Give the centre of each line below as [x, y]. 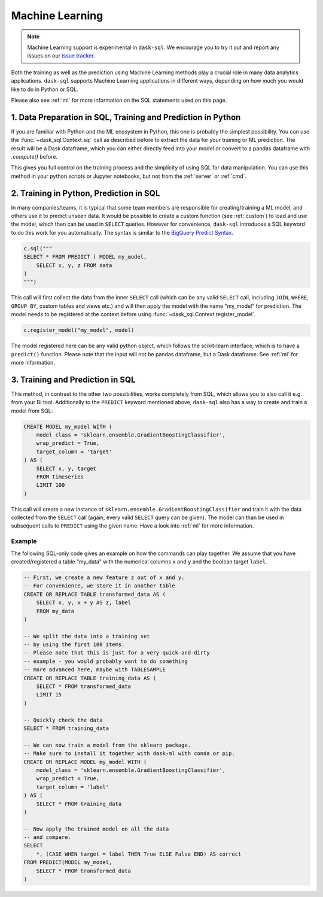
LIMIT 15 [49, 695]
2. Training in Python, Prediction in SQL [86, 193]
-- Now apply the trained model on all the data [96, 829]
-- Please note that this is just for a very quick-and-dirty [117, 653]
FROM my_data [55, 611]
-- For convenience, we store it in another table [100, 586]
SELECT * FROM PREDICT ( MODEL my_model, [85, 257]
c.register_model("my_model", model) [79, 330]
